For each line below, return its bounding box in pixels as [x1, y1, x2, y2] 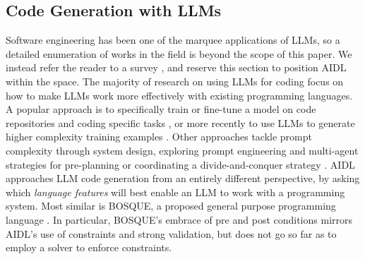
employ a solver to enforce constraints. [6, 240, 172, 255]
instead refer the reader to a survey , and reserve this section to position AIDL [6, 60, 347, 75]
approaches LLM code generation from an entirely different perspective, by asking [6, 171, 360, 186]
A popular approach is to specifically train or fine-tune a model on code [6, 102, 316, 116]
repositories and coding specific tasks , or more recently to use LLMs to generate [6, 115, 355, 130]
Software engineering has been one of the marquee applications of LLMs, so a [6, 32, 340, 47]
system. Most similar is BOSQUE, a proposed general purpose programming [6, 198, 336, 213]
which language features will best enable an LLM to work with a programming [6, 184, 345, 199]
